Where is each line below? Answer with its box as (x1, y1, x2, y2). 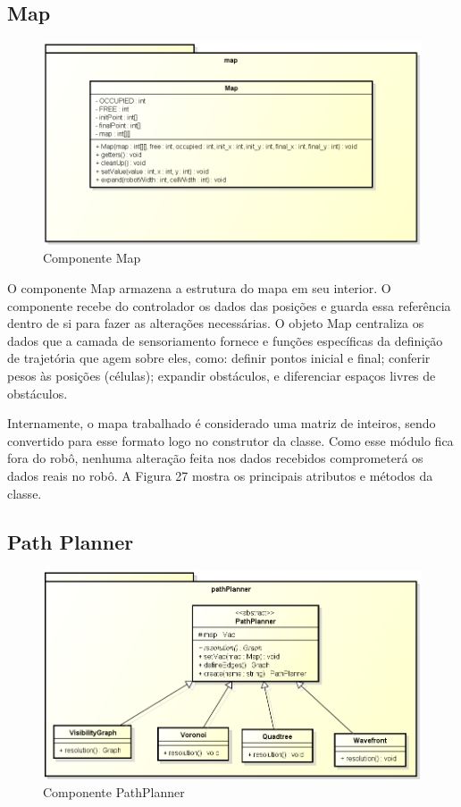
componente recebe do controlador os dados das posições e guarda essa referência (7, 296, 451, 315)
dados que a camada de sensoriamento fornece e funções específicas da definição (7, 331, 443, 349)
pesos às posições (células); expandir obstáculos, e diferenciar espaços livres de (7, 366, 436, 384)
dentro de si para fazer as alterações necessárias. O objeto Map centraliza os (7, 314, 424, 332)
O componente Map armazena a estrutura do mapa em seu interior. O (7, 278, 391, 297)
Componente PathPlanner (43, 783, 185, 802)
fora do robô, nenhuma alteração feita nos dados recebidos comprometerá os (7, 449, 423, 467)
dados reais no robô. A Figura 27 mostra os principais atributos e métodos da (7, 466, 433, 484)
